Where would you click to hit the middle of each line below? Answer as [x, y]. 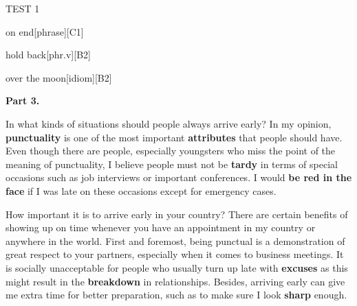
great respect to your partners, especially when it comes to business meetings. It [175, 254]
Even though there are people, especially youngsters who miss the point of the [171, 151]
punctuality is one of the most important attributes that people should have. [174, 137]
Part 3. [23, 101]
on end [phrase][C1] [45, 31]
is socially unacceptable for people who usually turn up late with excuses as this [177, 267]
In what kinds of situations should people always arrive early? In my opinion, [169, 123]
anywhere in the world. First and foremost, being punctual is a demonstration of [175, 240]
